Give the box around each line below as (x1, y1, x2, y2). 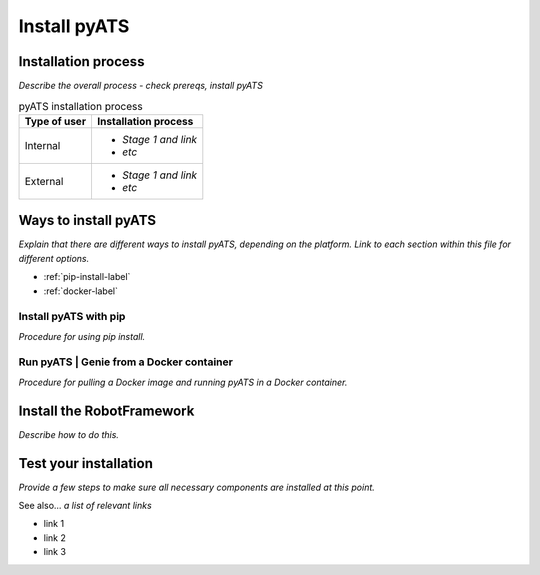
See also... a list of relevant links (18, 500, 152, 511)
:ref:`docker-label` (43, 285, 119, 297)
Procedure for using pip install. (18, 330, 146, 342)
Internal (24, 138, 61, 152)
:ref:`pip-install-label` (43, 271, 131, 283)
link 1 (43, 518, 65, 530)
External (24, 174, 64, 188)
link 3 (43, 546, 67, 558)
